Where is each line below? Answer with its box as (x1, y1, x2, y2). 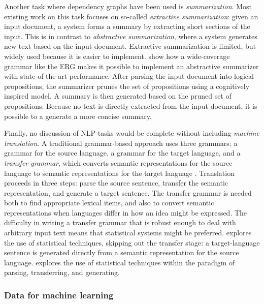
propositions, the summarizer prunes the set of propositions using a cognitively (4, 80, 250, 91)
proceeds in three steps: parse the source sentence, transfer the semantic (4, 177, 228, 188)
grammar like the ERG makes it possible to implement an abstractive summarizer (4, 60, 259, 71)
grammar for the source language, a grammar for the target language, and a (4, 147, 241, 158)
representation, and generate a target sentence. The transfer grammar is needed (4, 187, 252, 198)
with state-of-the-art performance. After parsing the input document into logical (4, 71, 254, 81)
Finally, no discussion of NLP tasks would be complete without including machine (4, 128, 259, 138)
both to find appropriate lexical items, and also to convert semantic (4, 197, 214, 208)
